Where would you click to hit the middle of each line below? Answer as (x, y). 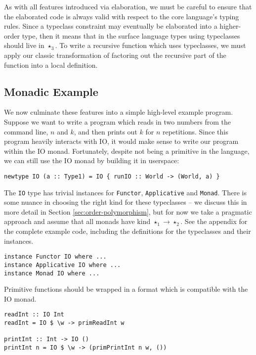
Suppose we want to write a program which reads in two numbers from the (117, 121)
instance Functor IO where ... (55, 257)
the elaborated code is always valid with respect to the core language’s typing (122, 16)
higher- (230, 26)
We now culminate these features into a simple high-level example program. (119, 112)
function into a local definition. (51, 65)
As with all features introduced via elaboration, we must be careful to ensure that (128, 6)
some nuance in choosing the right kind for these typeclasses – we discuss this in (126, 202)
